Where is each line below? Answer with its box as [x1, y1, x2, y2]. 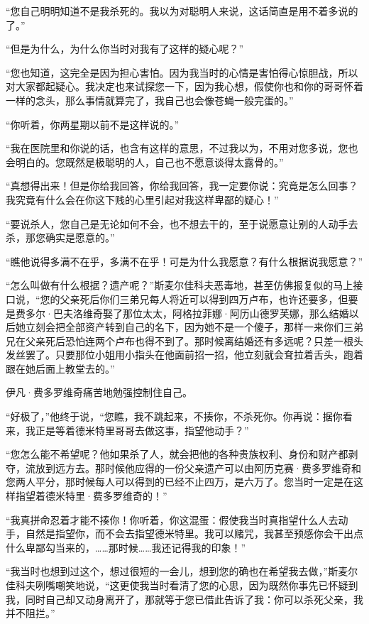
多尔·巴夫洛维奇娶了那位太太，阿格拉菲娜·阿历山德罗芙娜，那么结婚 [25, 305, 349, 320]
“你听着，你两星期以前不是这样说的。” [6, 116, 180, 131]
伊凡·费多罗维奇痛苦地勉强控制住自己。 [6, 385, 192, 400]
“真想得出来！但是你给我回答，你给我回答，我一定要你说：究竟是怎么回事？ [6, 178, 358, 193]
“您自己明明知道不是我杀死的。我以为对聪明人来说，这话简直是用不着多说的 [6, 4, 358, 18]
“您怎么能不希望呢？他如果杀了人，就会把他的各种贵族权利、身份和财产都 [6, 447, 348, 461]
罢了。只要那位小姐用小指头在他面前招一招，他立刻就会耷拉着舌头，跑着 [25, 347, 363, 362]
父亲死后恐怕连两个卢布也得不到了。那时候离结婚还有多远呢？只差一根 [25, 333, 353, 348]
